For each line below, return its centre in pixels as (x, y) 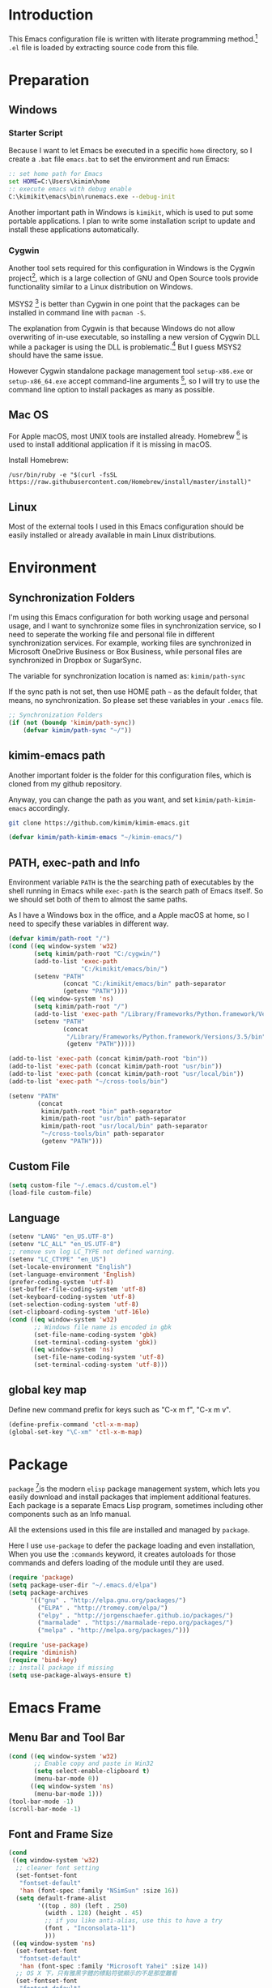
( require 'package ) (41, 1578)
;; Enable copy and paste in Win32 (93, 1764)
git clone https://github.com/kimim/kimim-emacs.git (99, 823)
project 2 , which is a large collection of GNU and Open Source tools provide (134, 277)
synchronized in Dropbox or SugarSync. (75, 660)
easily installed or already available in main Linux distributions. (113, 535)
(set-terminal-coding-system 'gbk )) (96, 1342)
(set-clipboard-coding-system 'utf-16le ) (79, 1312)
